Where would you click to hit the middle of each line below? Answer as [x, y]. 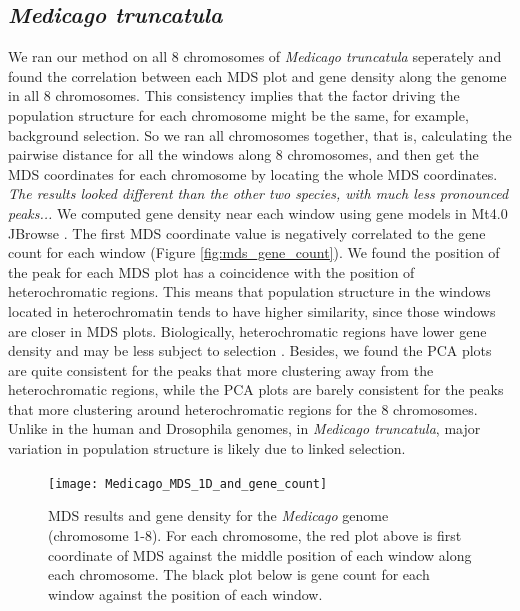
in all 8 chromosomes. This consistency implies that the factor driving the [234, 95]
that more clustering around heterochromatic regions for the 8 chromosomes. [243, 408]
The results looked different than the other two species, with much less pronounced [258, 193]
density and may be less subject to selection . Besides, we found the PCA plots [250, 350]
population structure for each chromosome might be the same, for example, [238, 114]
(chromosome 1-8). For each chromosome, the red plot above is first [255, 534]
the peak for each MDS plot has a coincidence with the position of [211, 271]
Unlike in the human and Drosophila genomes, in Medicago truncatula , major [244, 428]
